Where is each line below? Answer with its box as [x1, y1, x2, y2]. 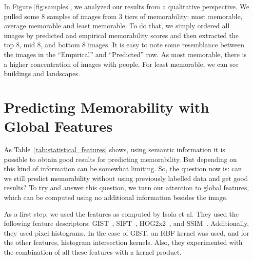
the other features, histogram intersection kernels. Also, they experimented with [4, 237, 243, 247]
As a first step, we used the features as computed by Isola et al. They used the [4, 208, 239, 219]
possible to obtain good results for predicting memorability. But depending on [4, 154, 237, 164]
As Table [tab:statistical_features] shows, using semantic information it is [4, 144, 225, 155]
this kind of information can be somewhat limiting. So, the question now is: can [4, 163, 242, 174]
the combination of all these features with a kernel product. [4, 247, 182, 257]
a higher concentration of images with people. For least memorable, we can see [4, 59, 239, 69]
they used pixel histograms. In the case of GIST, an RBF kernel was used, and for [4, 227, 250, 238]
